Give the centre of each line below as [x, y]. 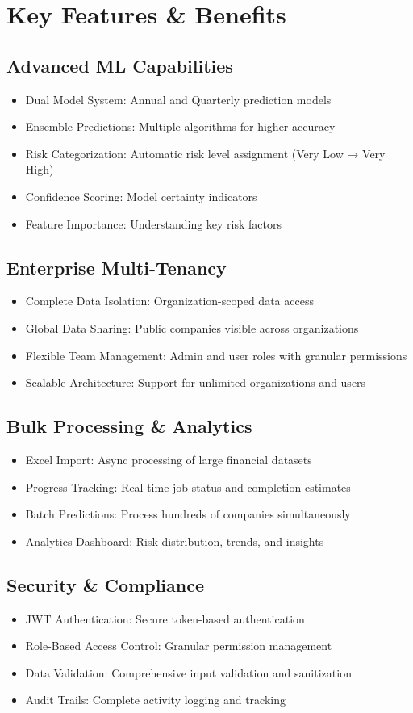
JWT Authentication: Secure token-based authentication [165, 618]
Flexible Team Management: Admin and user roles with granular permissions [216, 355]
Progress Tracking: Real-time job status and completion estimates [188, 487]
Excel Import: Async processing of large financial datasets [169, 459]
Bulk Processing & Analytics [129, 426]
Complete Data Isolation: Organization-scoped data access [169, 301]
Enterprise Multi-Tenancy [117, 267]
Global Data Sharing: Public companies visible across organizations [192, 327]
